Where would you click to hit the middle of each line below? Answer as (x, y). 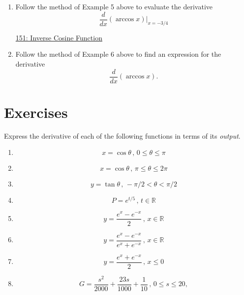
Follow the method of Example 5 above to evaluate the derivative (114, 6)
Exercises (36, 112)
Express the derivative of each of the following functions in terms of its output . (122, 135)
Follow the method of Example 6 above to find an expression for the (118, 54)
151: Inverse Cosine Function (59, 37)
